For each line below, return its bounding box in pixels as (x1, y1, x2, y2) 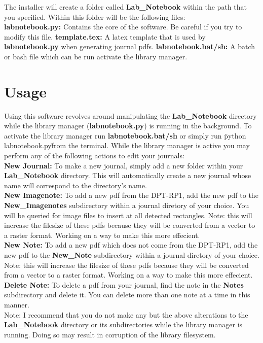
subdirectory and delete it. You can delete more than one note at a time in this (4, 289, 250, 300)
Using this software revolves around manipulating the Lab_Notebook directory (4, 110, 257, 121)
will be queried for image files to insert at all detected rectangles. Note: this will (4, 210, 252, 220)
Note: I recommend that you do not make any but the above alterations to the (4, 309, 248, 320)
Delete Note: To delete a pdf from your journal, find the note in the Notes (4, 279, 244, 290)
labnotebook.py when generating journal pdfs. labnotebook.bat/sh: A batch (4, 41, 255, 52)
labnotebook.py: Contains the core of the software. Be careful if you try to (4, 21, 242, 32)
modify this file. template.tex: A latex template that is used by (4, 31, 206, 42)
